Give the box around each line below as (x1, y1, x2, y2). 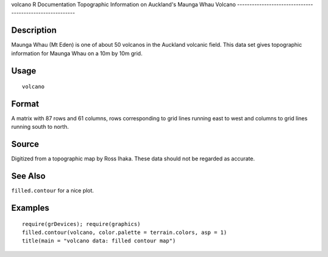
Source (11, 139, 39, 149)
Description (11, 25, 57, 36)
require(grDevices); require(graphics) (22, 221, 141, 227)
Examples (11, 203, 50, 213)
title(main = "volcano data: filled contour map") (22, 238, 176, 244)
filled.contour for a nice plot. (11, 187, 94, 194)
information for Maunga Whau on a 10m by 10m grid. (11, 49, 143, 57)
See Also (11, 171, 46, 182)
